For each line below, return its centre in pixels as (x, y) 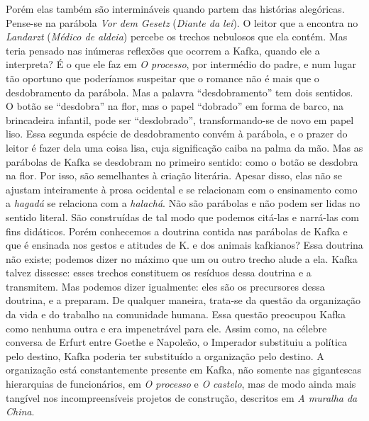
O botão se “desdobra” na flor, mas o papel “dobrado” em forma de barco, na (175, 106)
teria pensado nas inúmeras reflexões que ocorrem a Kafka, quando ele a (163, 50)
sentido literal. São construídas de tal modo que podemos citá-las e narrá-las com (182, 217)
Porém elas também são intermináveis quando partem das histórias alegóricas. (175, 9)
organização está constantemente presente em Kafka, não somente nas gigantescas (184, 370)
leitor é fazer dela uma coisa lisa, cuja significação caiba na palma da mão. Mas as (184, 147)
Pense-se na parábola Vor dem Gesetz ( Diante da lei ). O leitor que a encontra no (182, 22)
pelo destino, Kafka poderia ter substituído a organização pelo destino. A (165, 355)
